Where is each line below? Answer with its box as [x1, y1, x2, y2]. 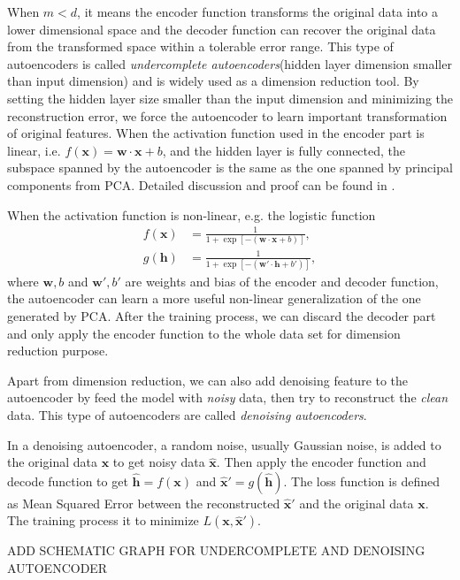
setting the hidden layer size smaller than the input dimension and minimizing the [7, 88, 454, 107]
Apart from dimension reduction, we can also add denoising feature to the [7, 370, 409, 389]
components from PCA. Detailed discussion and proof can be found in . [7, 175, 395, 194]
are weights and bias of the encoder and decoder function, [125, 271, 439, 290]
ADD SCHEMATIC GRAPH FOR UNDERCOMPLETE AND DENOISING [7, 541, 425, 560]
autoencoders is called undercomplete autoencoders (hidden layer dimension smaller [7, 54, 452, 72]
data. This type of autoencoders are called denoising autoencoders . [7, 406, 367, 424]
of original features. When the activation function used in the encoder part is [7, 124, 425, 142]
